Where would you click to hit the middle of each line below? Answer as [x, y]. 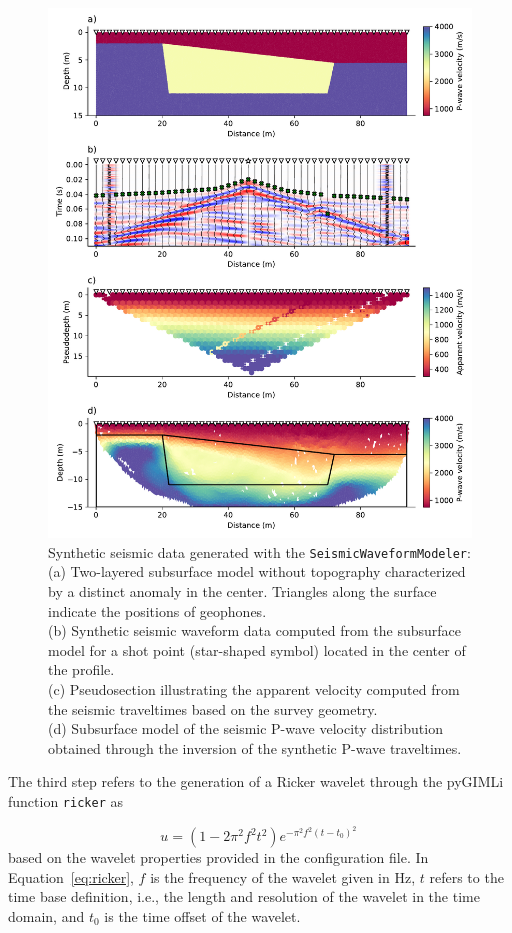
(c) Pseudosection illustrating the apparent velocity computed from [254, 688]
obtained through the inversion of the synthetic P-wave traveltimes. [255, 747]
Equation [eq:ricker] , [71, 876]
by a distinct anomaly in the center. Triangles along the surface [242, 590]
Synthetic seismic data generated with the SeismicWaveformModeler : [259, 551]
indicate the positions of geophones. [157, 610]
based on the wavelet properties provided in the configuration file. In [218, 857]
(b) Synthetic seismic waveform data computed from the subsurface [255, 630]
